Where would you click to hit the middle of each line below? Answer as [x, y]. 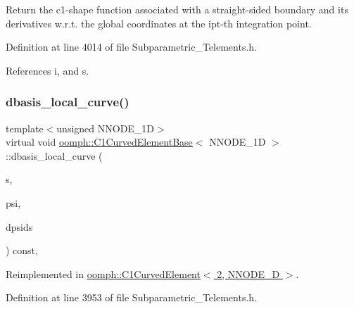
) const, [22, 250]
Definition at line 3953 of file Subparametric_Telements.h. [131, 297]
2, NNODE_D [248, 273]
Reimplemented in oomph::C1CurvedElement [103, 273]
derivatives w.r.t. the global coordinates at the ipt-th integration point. [159, 23]
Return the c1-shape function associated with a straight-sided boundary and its [177, 9]
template [25, 128]
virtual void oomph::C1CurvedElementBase [99, 142]
